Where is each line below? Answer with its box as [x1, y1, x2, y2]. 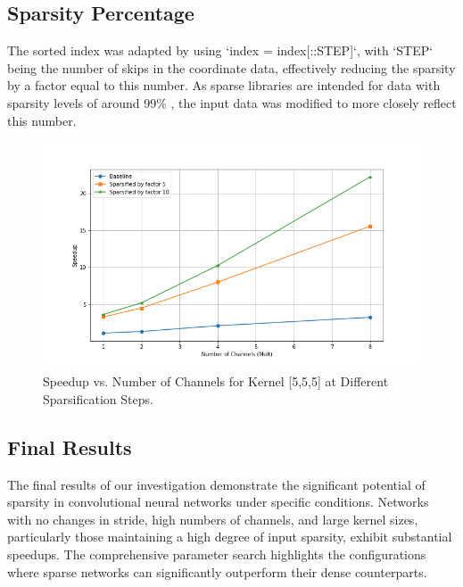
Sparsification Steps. [43, 389, 153, 408]
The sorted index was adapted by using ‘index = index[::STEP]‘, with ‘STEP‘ [7, 41, 434, 60]
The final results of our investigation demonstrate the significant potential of [7, 475, 426, 493]
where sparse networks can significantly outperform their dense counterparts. [7, 562, 427, 581]
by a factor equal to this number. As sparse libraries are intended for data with [7, 76, 441, 95]
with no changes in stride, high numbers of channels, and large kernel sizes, [7, 509, 418, 528]
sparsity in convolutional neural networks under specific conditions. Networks [7, 492, 429, 511]
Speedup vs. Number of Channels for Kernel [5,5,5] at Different [43, 372, 389, 391]
